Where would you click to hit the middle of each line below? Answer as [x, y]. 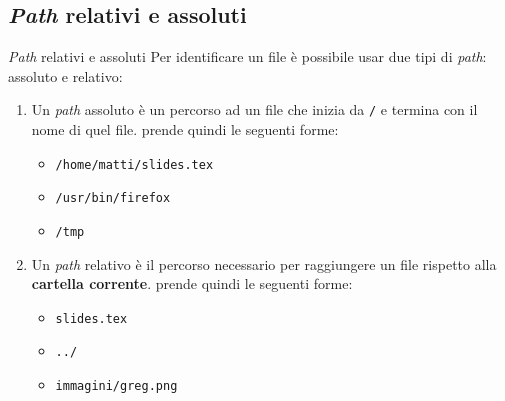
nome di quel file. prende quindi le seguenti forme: [185, 129]
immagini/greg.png [116, 386]
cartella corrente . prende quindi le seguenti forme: [192, 283]
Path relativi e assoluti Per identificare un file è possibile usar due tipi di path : [247, 56]
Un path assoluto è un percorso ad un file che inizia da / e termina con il [254, 109]
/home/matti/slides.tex [134, 164]
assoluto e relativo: [65, 75]
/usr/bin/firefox [113, 198]
